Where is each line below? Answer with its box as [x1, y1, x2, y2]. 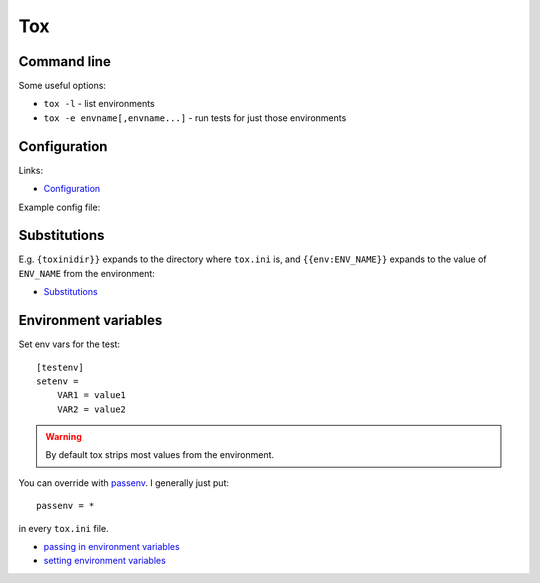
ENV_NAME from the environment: [18, 267, 155, 279]
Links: [18, 164, 44, 176]
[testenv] [36, 361, 84, 373]
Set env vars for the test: [18, 338, 120, 350]
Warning [45, 431, 82, 443]
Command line [18, 53, 112, 70]
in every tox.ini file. [18, 522, 109, 534]
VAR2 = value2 [56, 403, 127, 415]
